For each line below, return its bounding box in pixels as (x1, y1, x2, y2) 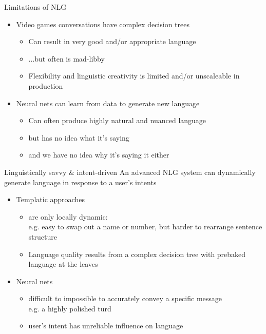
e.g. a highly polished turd (28, 303, 111, 313)
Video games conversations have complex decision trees (16, 18, 189, 29)
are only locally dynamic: (28, 211, 108, 222)
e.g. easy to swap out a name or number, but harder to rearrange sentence (28, 221, 262, 232)
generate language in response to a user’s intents (4, 176, 157, 187)
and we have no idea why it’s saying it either (28, 149, 169, 160)
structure (28, 231, 57, 242)
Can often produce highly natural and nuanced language (28, 115, 206, 126)
